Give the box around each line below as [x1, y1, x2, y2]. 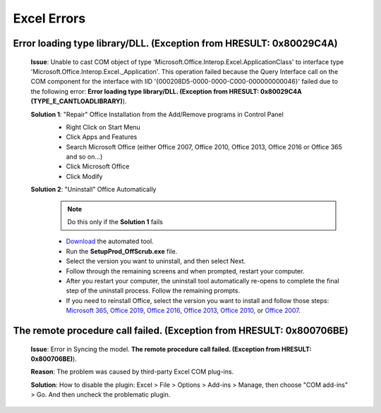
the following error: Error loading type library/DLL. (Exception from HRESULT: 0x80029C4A [30, 87, 303, 95]
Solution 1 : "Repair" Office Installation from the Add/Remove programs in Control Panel [30, 110, 284, 118]
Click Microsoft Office [66, 162, 130, 171]
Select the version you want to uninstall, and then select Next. [66, 257, 246, 266]
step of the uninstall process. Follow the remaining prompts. [66, 286, 240, 295]
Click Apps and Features [66, 132, 138, 141]
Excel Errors [13, 11, 86, 26]
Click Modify [66, 172, 103, 180]
